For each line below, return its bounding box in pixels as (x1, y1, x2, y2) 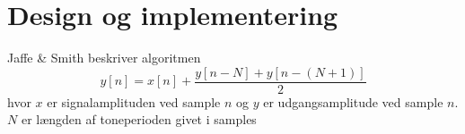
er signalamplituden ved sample (47, 92, 221, 111)
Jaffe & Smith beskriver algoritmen (7, 48, 201, 67)
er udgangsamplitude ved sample (263, 92, 443, 111)
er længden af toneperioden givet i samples (21, 110, 257, 129)
